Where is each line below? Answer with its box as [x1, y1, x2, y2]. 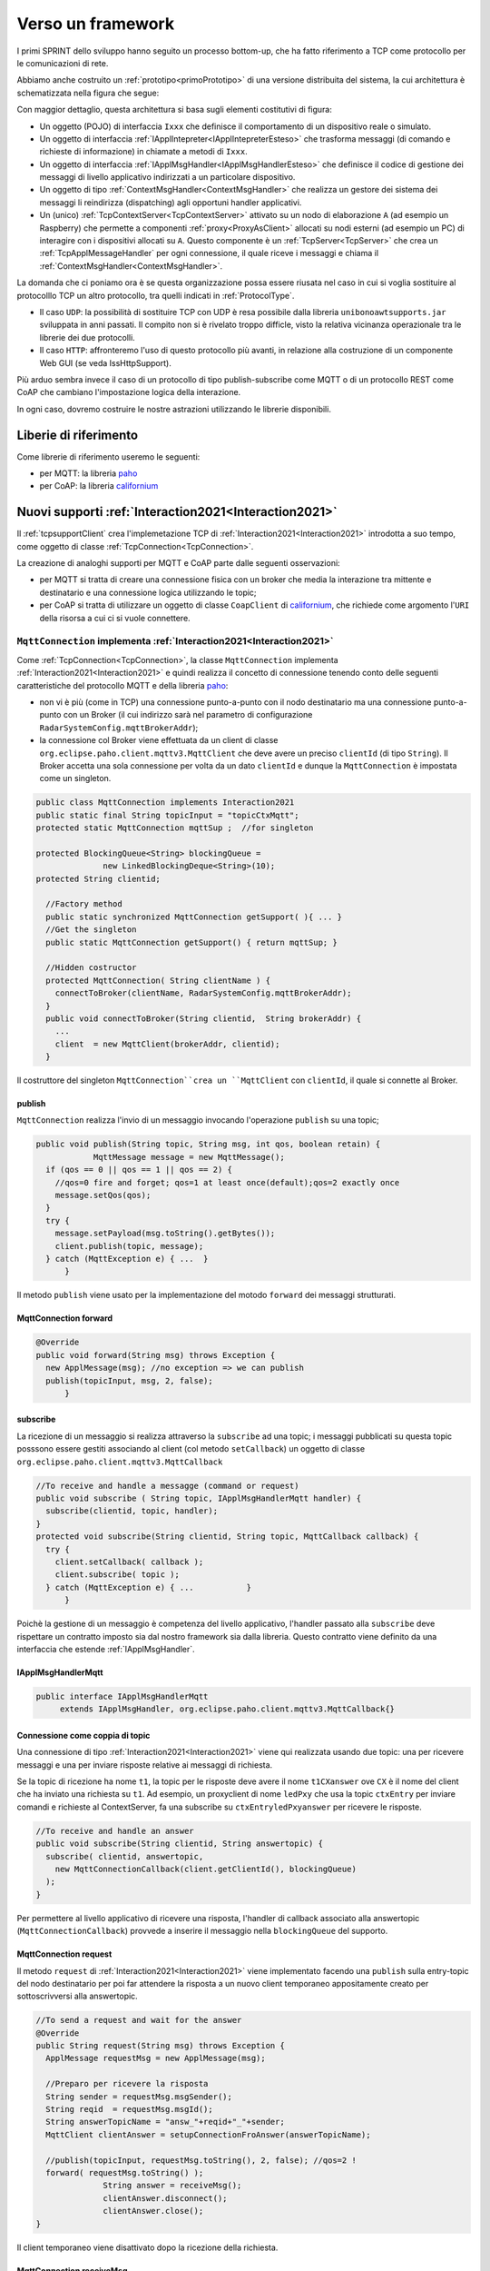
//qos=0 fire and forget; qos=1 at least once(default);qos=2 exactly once [54, 1177, 400, 1187]
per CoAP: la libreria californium [39, 481, 159, 491]
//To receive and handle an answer [35, 1826, 194, 1836]
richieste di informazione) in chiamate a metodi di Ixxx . [39, 146, 249, 157]
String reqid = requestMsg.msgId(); [45, 2104, 213, 2115]
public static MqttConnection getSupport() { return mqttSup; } [45, 937, 338, 947]
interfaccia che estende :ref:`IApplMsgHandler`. [16, 1643, 195, 1654]
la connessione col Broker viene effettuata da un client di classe [39, 735, 279, 746]
